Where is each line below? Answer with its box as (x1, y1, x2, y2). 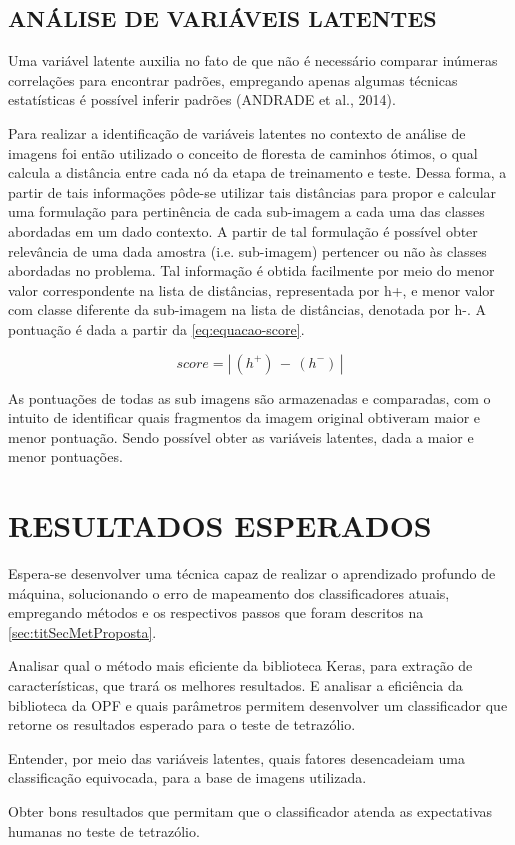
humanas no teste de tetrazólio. (8, 820, 200, 841)
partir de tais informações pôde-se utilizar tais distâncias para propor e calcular (8, 181, 497, 202)
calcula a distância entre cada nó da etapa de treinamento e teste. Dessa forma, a (8, 162, 507, 183)
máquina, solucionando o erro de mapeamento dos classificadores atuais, (8, 582, 450, 603)
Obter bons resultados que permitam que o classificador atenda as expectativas (8, 800, 493, 821)
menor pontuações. (8, 446, 123, 467)
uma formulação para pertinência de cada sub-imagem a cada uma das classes (8, 201, 485, 222)
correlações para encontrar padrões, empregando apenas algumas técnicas (8, 69, 458, 90)
